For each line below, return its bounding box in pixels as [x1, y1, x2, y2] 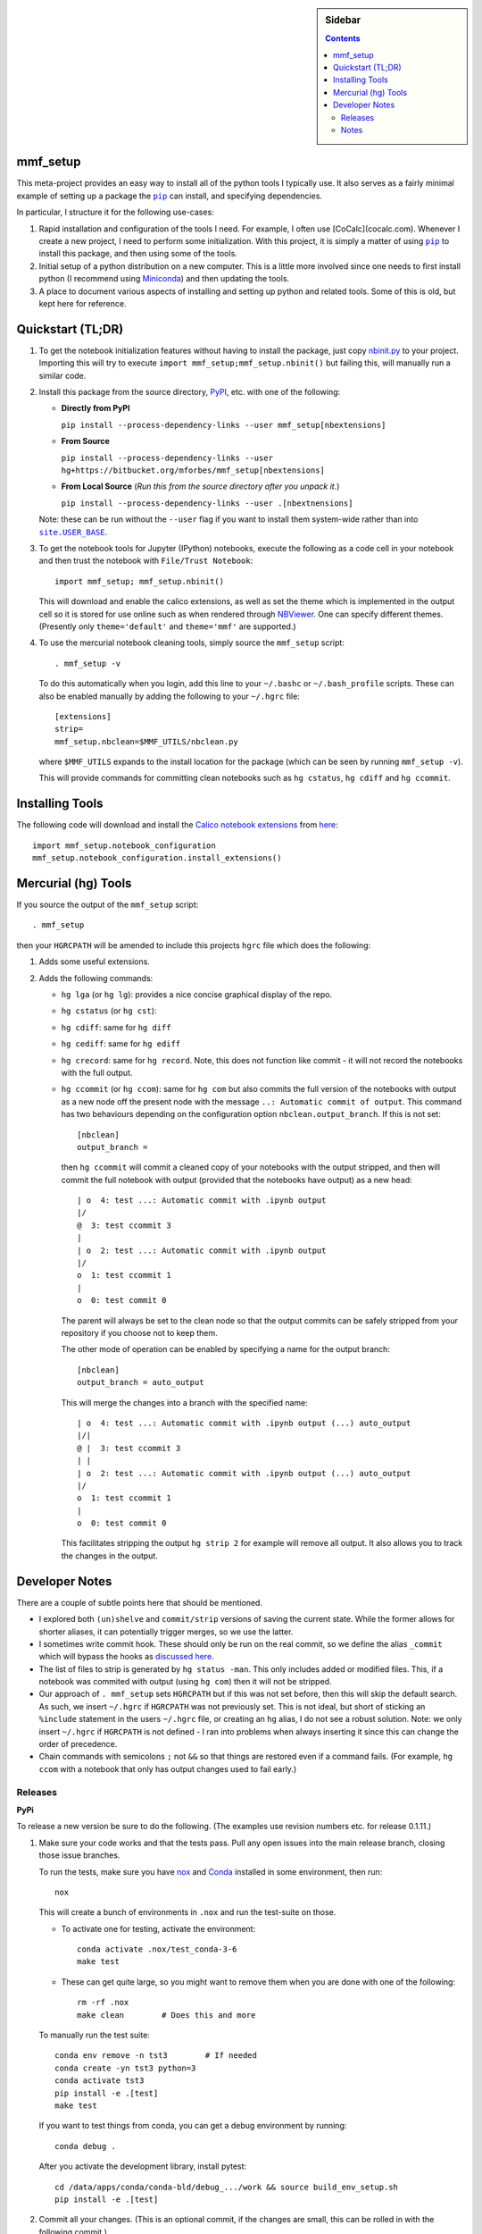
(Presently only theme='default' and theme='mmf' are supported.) [38, 621, 296, 632]
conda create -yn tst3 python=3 [54, 2062, 196, 2073]
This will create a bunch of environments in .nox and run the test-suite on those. [38, 1907, 337, 1918]
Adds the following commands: [38, 972, 154, 983]
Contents [325, 33, 361, 44]
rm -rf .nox [77, 1997, 129, 2008]
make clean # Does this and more [77, 2010, 256, 2020]
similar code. [38, 370, 87, 381]
